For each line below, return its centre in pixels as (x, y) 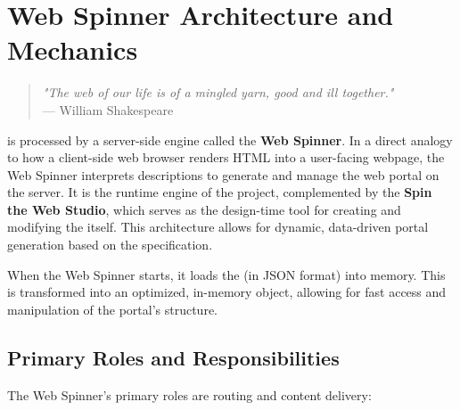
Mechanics (73, 49)
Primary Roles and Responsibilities (173, 357)
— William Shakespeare (108, 109)
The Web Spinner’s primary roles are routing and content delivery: (189, 394)
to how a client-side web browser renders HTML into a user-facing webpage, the (226, 157)
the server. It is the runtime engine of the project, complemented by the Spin (220, 192)
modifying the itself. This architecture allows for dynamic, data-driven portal (218, 227)
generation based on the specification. (110, 245)
